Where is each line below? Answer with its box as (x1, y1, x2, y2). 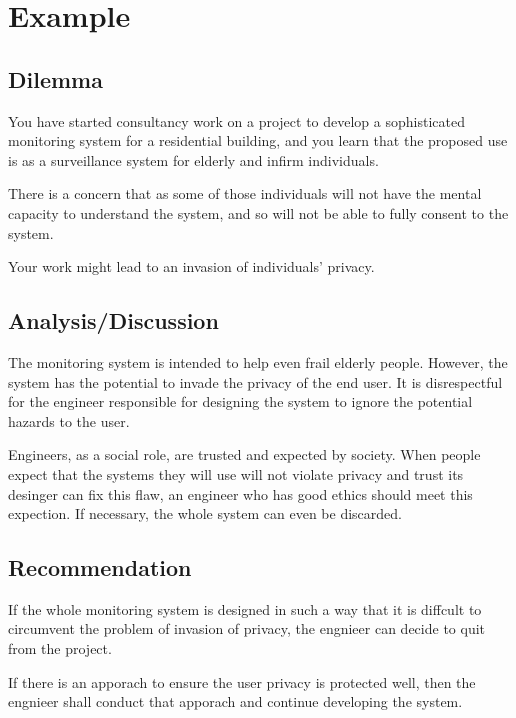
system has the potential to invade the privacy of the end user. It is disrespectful (8, 371, 503, 392)
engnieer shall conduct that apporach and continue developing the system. (8, 691, 463, 712)
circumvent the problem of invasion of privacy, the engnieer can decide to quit (8, 618, 486, 639)
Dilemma (8, 63, 103, 94)
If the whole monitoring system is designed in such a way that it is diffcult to (8, 598, 482, 619)
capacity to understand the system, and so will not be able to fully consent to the (8, 202, 509, 223)
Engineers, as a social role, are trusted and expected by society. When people (8, 444, 481, 465)
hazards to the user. (8, 410, 130, 431)
